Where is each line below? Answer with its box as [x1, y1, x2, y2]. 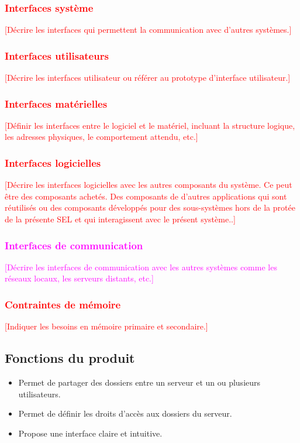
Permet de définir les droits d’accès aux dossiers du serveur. [18, 407, 232, 420]
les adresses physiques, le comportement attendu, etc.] [5, 131, 198, 143]
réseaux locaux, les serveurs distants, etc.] [5, 272, 154, 284]
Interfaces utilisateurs [5, 48, 109, 63]
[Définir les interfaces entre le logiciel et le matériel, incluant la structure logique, [5, 119, 295, 131]
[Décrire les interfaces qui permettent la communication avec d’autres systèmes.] [5, 23, 292, 36]
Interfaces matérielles [5, 96, 108, 111]
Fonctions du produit [5, 349, 135, 367]
